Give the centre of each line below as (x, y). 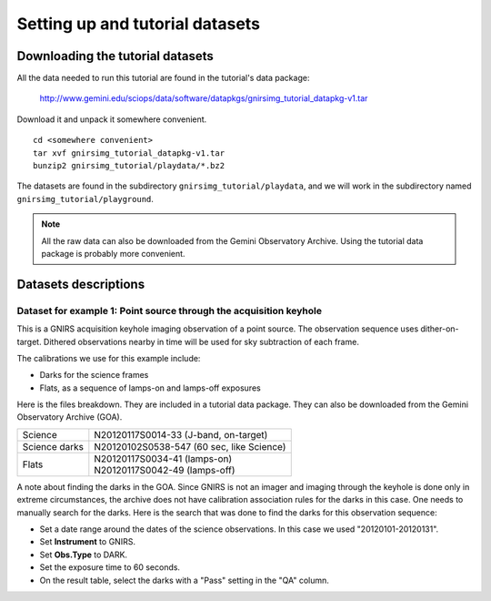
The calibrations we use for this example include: (109, 358)
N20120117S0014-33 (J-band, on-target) (181, 434)
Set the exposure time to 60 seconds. (110, 567)
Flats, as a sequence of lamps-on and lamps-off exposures (150, 388)
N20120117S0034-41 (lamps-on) (163, 458)
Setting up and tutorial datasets (139, 24)
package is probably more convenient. (113, 253)
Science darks (53, 446)
